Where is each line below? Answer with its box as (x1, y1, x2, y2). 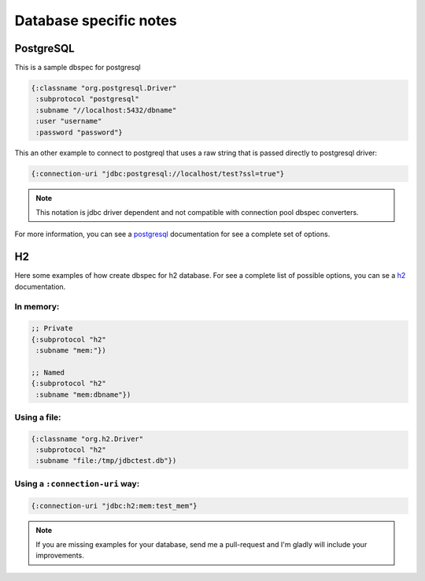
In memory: (14, 302, 60, 313)
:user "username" (35, 117, 102, 126)
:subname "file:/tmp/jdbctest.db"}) (35, 457, 177, 465)
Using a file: (14, 412, 62, 423)
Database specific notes (14, 12, 177, 29)
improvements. (35, 551, 84, 561)
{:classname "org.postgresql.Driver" (31, 83, 177, 93)
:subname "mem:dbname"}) (35, 390, 131, 399)
